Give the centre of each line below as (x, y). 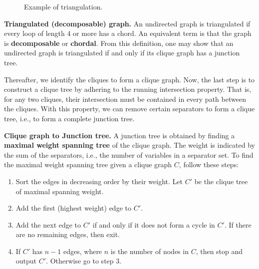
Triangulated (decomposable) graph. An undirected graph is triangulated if (127, 23)
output (26, 261)
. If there (238, 224)
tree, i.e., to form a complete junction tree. (69, 118)
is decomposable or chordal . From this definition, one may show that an (119, 43)
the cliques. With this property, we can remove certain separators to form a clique (129, 109)
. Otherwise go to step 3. (84, 261)
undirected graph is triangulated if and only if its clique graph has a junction (122, 53)
